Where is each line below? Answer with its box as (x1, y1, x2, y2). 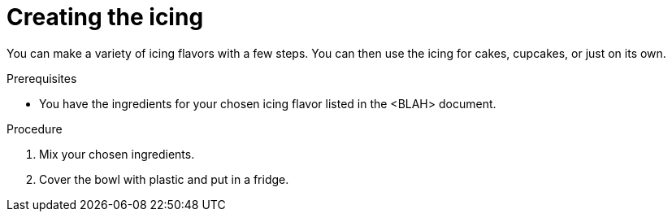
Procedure (7, 121, 63, 136)
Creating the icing (7, 3, 204, 31)
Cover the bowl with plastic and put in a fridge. (39, 172, 289, 186)
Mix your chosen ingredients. (39, 146, 195, 161)
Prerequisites (7, 71, 77, 85)
